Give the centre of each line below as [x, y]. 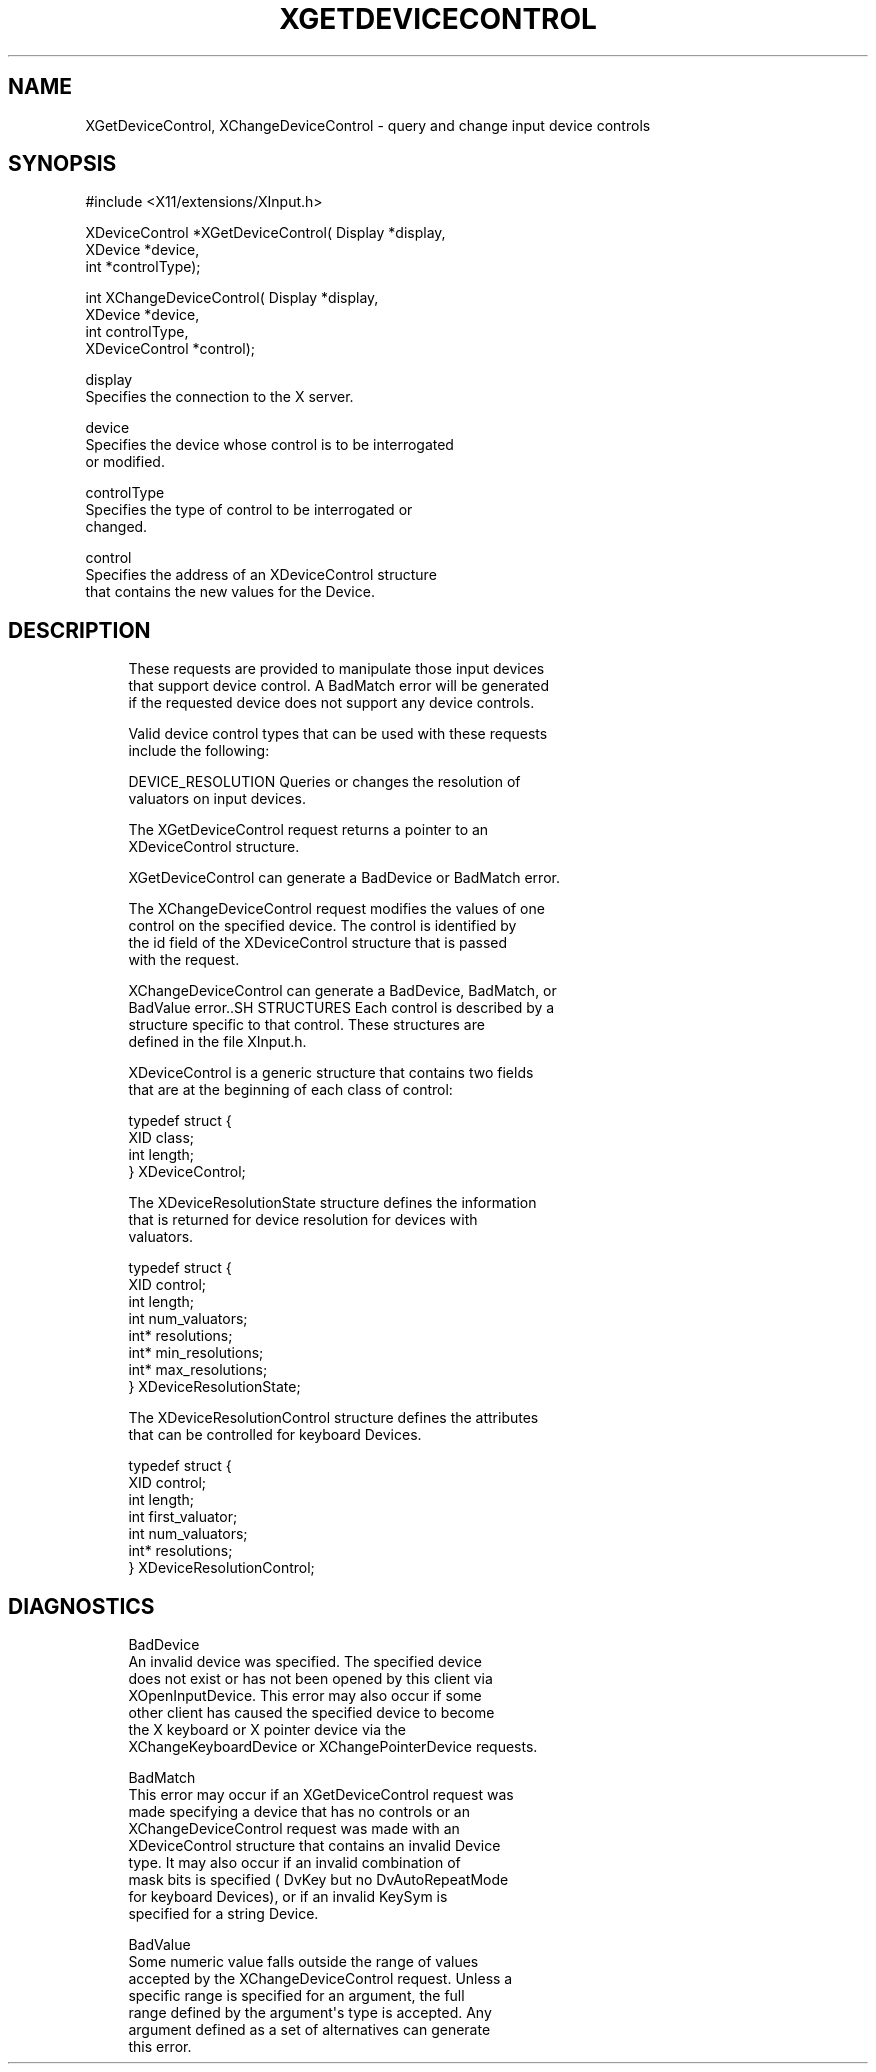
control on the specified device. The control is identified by [322, 926]
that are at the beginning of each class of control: [290, 1090]
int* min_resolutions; [196, 1353]
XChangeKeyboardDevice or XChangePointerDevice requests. [333, 1747]
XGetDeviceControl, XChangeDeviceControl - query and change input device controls [368, 125]
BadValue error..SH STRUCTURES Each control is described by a [341, 1008]
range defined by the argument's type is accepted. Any [310, 2013]
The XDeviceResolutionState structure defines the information [332, 1203]
